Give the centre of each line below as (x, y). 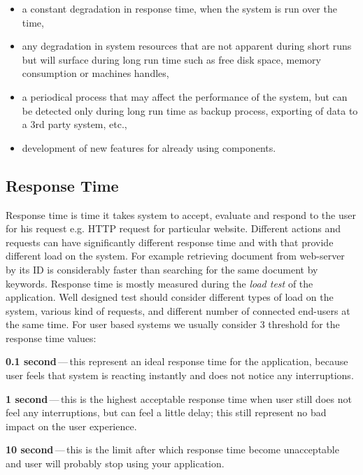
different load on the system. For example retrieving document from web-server (175, 256)
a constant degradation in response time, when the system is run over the (179, 8)
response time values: (51, 338)
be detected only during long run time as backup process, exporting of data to (190, 110)
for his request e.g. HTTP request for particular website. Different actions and (173, 228)
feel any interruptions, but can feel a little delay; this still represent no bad (166, 412)
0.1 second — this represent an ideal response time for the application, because (177, 361)
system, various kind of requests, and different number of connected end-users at (178, 310)
